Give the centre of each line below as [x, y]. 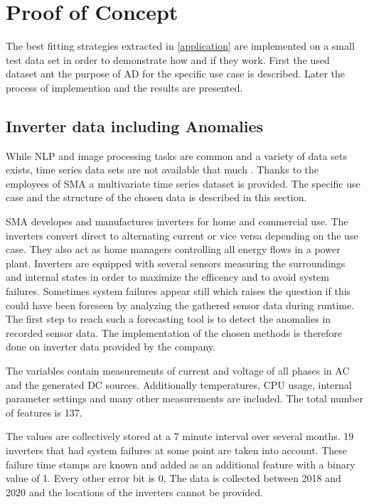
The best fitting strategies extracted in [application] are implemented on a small [180, 46]
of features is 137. [44, 412]
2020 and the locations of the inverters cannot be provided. [134, 492]
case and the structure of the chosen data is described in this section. [156, 197]
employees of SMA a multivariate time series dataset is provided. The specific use [183, 183]
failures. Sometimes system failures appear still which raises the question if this [178, 291]
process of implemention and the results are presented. [124, 87]
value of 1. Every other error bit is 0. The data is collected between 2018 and [173, 478]
